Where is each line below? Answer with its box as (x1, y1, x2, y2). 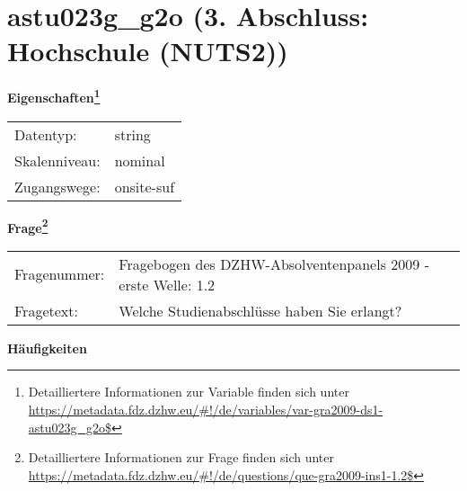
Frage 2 (7, 215, 48, 237)
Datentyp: (14, 123, 77, 145)
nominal (114, 149, 165, 171)
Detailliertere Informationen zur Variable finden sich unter (28, 382, 349, 401)
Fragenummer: (14, 263, 105, 285)
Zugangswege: (14, 175, 101, 197)
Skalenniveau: (14, 149, 101, 171)
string (114, 123, 151, 145)
